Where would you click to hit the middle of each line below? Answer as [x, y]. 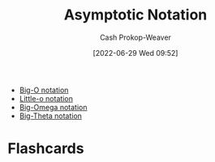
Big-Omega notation [53, 107]
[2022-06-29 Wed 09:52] [135, 53]
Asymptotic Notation [135, 15]
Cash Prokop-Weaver [135, 37]
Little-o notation [46, 98]
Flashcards [46, 149]
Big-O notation [44, 90]
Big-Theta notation [51, 116]
